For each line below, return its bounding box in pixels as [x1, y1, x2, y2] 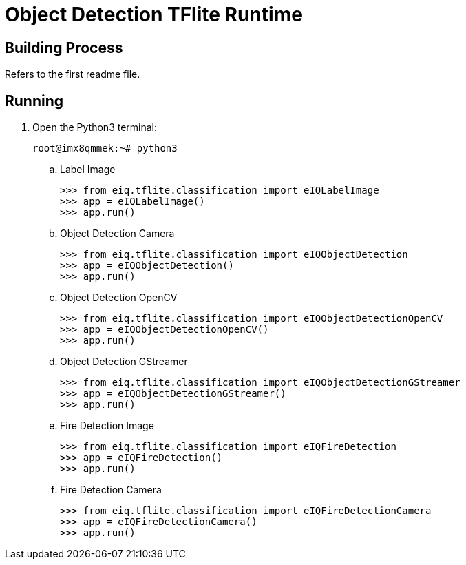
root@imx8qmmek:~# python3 [32, 143, 178, 154]
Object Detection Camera [60, 227, 175, 240]
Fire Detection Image [60, 420, 154, 432]
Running [5, 92, 64, 110]
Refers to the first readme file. [5, 68, 140, 81]
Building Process [5, 39, 123, 56]
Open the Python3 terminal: [32, 121, 158, 134]
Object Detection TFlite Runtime [5, 3, 303, 26]
